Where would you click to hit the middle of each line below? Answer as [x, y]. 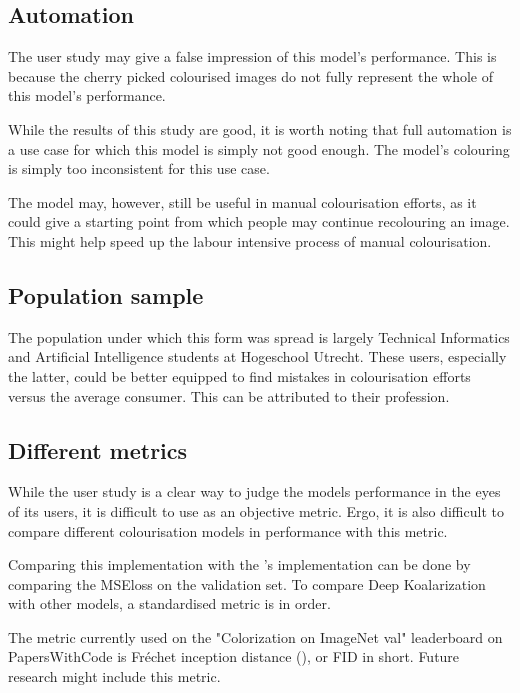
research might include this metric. [114, 676]
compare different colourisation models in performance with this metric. [228, 530]
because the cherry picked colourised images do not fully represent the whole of [251, 75]
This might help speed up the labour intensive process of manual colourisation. [250, 240]
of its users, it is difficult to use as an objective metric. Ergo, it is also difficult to [256, 510]
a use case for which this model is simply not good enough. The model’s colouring [259, 148]
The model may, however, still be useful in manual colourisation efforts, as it [242, 201]
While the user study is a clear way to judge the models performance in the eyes [254, 491]
